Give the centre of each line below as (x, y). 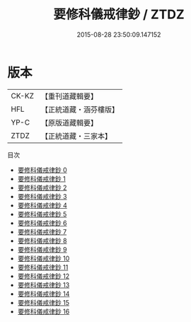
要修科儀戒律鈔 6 (42, 223)
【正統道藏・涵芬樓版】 (80, 109)
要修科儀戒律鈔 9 (42, 249)
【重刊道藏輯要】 (69, 96)
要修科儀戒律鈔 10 (44, 258)
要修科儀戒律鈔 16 (44, 311)
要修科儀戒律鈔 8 (42, 241)
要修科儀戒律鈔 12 (43, 276)
